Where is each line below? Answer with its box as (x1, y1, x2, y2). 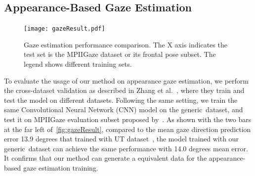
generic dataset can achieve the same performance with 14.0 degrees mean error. (4, 143, 248, 153)
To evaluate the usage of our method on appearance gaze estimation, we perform (4, 75, 249, 86)
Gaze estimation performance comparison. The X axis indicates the (24, 39, 227, 49)
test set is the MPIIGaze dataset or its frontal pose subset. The (24, 49, 216, 59)
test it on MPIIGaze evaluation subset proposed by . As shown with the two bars (4, 114, 252, 125)
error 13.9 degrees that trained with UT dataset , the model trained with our (4, 133, 239, 144)
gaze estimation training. (23, 162, 98, 173)
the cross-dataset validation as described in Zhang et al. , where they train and (4, 85, 245, 95)
